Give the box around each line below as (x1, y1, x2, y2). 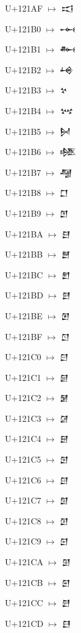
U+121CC (5, 596, 43, 609)
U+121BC (5, 268, 43, 281)
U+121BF (5, 330, 43, 342)
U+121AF (5, 2, 43, 14)
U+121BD (5, 289, 43, 302)
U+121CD (5, 617, 44, 629)
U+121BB (5, 248, 43, 261)
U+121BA (5, 227, 43, 240)
